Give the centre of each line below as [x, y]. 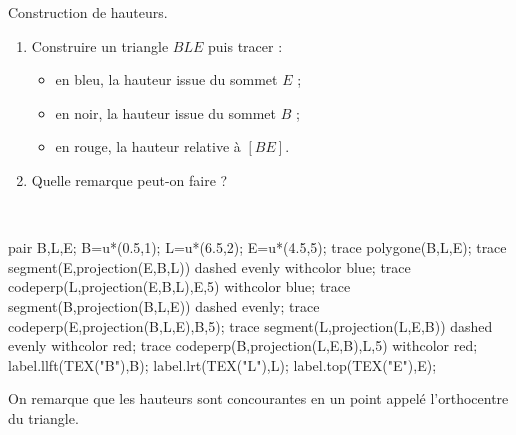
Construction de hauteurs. [88, 12]
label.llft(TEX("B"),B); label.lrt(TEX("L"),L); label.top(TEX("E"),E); [222, 364]
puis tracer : [245, 45]
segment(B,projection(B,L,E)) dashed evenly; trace [164, 305]
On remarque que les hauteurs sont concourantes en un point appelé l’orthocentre [258, 398]
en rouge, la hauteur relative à [148, 146]
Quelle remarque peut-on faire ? [129, 179]
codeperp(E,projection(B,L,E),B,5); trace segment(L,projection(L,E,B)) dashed [250, 325]
